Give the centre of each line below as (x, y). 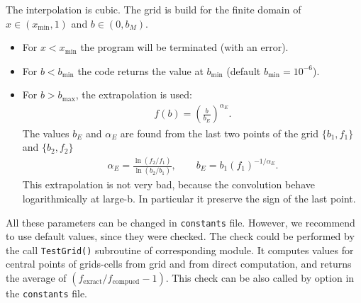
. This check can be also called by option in (260, 278)
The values (46, 133)
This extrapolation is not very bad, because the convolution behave (168, 184)
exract (93, 282)
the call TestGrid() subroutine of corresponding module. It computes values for (180, 250)
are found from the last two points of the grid (219, 133)
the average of (36, 278)
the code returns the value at (140, 70)
